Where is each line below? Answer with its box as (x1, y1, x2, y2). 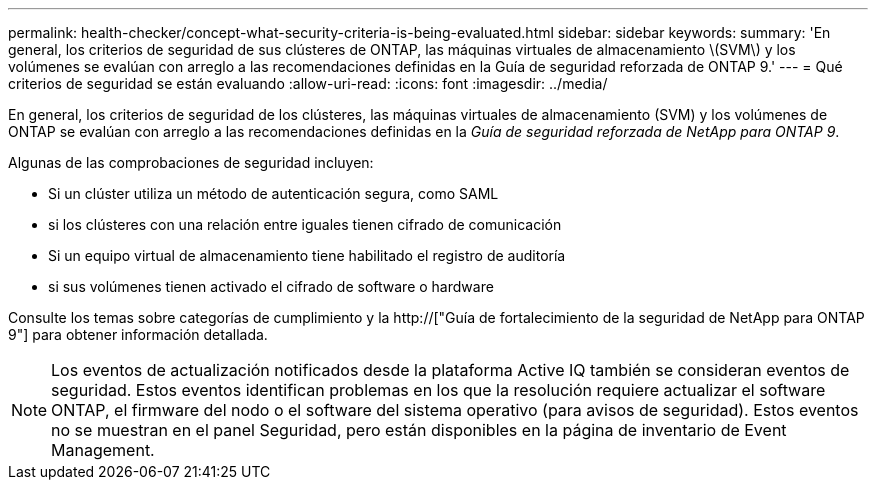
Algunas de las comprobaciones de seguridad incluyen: (8, 154, 374, 171)
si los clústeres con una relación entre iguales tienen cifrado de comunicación (48, 216, 562, 233)
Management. (51, 440, 155, 460)
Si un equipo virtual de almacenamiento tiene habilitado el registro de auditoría (48, 247, 566, 264)
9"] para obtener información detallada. (8, 326, 268, 343)
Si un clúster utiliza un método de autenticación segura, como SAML (48, 185, 499, 202)
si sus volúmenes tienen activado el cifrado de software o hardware (48, 278, 494, 295)
